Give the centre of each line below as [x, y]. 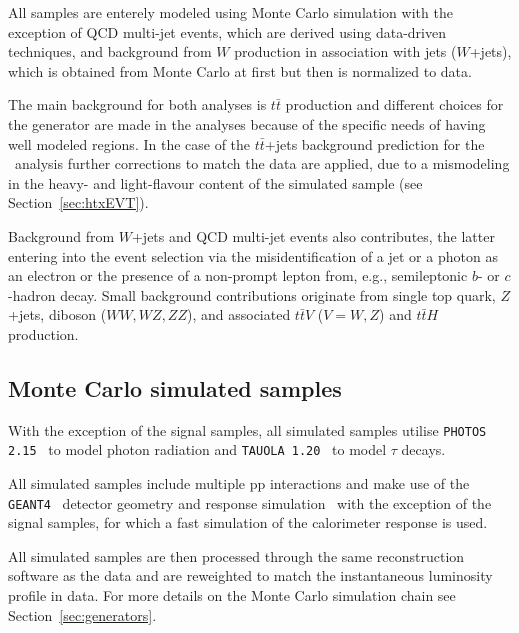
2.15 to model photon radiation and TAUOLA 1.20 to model [197, 449]
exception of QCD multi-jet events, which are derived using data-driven [227, 31]
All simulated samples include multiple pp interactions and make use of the [239, 483]
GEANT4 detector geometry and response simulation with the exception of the [250, 502]
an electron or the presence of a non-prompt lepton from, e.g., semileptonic [238, 275]
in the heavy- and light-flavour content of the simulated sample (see [215, 182]
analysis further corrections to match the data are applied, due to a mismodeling [262, 163]
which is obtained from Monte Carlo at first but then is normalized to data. [240, 70]
